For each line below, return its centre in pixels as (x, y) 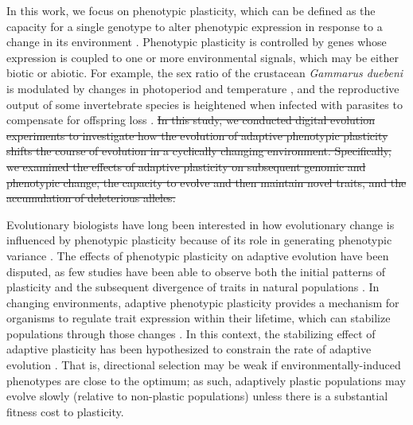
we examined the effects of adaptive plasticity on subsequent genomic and (186, 166)
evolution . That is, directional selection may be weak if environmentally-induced (204, 365)
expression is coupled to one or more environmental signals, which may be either (203, 57)
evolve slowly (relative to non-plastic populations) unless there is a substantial (197, 396)
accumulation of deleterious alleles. (91, 198)
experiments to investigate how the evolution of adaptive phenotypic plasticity (197, 135)
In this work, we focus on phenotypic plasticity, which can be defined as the (191, 10)
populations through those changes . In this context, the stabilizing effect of (191, 333)
